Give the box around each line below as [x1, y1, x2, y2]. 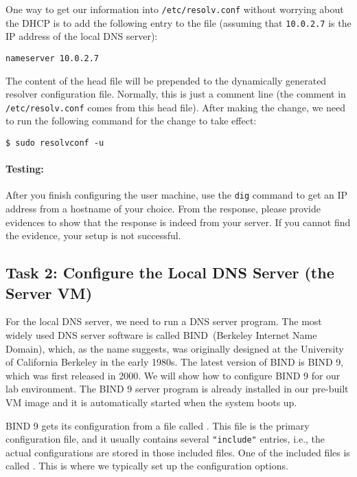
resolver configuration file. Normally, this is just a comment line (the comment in [5, 87, 346, 101]
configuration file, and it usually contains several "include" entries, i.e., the [5, 432, 325, 446]
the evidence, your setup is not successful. [5, 228, 181, 243]
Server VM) [5, 282, 93, 303]
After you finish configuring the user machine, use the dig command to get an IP [5, 188, 348, 202]
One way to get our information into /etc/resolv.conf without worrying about [5, 2, 344, 16]
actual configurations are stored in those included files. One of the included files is [5, 445, 350, 459]
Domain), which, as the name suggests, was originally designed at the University [5, 341, 344, 355]
